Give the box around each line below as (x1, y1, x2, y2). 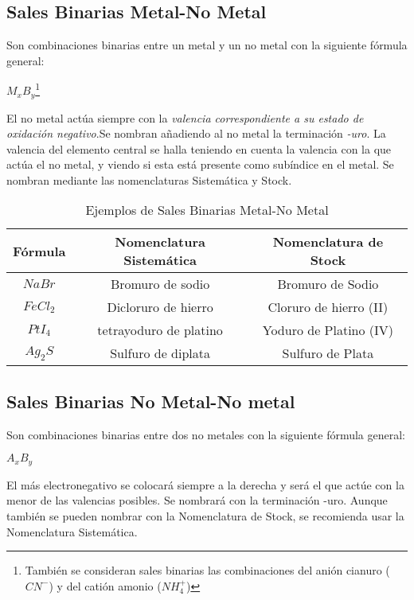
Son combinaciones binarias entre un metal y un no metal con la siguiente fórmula (6, 37, 408, 53)
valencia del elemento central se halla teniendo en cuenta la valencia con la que (6, 140, 392, 157)
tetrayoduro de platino (97, 321, 223, 340)
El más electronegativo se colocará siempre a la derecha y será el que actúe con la (6, 476, 404, 493)
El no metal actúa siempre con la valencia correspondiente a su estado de (6, 109, 364, 126)
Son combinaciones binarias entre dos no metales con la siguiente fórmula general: (6, 426, 406, 442)
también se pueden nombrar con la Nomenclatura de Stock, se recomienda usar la (6, 507, 404, 524)
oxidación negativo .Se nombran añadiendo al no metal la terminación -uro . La (6, 125, 386, 142)
